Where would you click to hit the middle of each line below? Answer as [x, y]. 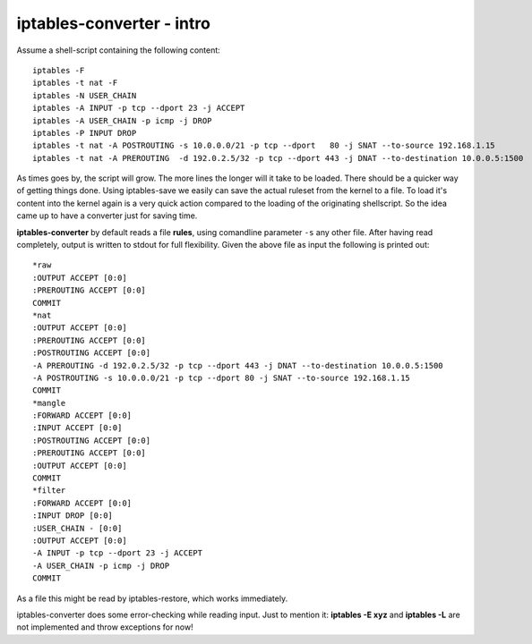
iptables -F [59, 70]
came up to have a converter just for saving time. [107, 216]
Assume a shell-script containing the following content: [119, 50]
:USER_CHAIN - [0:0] [77, 528]
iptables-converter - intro [113, 23]
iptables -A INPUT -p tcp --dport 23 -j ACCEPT [139, 108]
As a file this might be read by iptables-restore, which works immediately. [152, 598]
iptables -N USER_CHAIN [85, 95]
